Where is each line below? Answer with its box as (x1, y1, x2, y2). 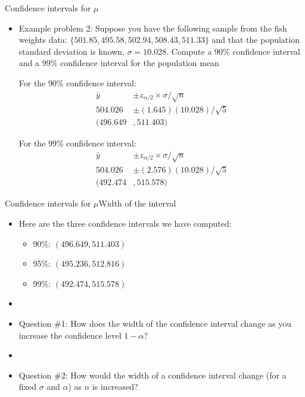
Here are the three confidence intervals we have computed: (18, 217, 232, 230)
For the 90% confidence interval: (18, 76, 136, 89)
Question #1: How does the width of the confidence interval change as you (18, 317, 291, 329)
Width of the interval (98, 197, 176, 210)
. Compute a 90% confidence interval (166, 45, 301, 57)
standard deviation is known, (18, 45, 125, 57)
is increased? (92, 380, 138, 393)
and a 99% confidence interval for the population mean (18, 57, 219, 69)
